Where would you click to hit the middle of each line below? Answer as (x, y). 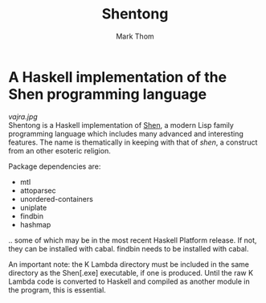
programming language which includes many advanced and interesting (126, 133)
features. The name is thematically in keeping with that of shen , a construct (133, 142)
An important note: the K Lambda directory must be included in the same (129, 264)
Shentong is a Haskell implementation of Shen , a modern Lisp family (121, 125)
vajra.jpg (23, 117)
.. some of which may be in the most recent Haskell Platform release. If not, (133, 240)
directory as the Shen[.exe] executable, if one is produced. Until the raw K (131, 272)
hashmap (35, 224)
